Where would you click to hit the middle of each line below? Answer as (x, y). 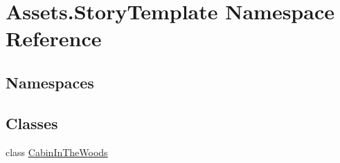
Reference (54, 38)
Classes (32, 123)
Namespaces (50, 82)
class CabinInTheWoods (57, 152)
